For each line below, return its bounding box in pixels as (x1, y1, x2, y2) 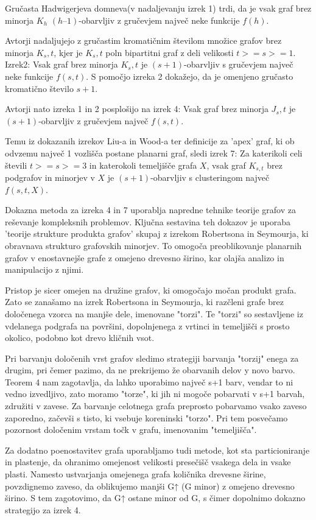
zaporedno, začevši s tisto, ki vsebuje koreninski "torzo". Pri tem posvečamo (5, 411, 288, 424)
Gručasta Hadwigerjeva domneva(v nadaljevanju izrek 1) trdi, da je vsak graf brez (5, 2, 312, 14)
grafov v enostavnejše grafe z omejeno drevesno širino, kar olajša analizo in (5, 251, 284, 264)
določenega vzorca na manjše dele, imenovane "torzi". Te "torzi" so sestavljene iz (5, 307, 303, 320)
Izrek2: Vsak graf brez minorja (5, 58, 118, 71)
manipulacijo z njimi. (5, 263, 84, 276)
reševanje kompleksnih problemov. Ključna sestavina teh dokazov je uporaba (5, 215, 291, 228)
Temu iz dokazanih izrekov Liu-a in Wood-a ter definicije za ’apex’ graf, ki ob (5, 135, 295, 147)
